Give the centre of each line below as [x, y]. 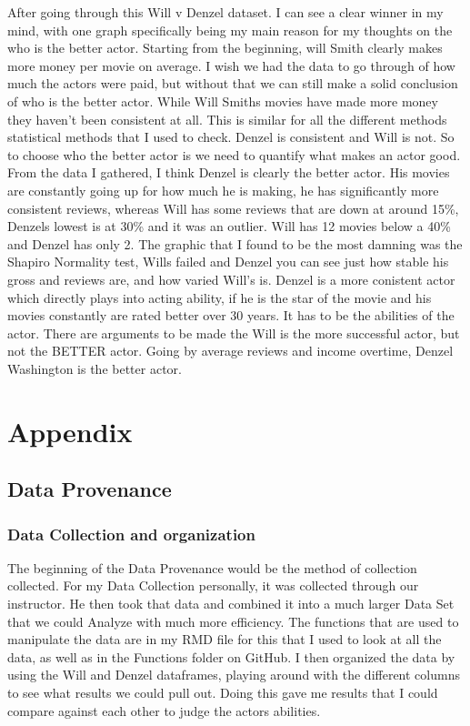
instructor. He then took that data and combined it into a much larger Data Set [231, 604]
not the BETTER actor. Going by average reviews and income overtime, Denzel [230, 351]
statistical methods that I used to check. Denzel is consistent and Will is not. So [231, 137]
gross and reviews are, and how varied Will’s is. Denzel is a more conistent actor [231, 279]
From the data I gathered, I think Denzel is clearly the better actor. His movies [229, 172]
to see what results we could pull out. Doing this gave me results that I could [223, 692]
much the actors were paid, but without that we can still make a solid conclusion [233, 83]
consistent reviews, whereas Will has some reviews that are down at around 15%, [233, 208]
